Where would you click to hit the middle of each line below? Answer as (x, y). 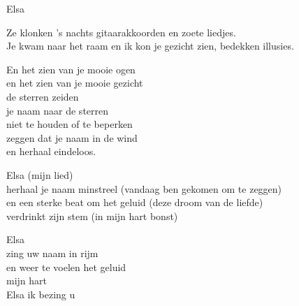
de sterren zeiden (43, 96)
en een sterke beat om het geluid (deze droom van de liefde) (135, 202)
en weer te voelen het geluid (66, 267)
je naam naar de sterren (58, 110)
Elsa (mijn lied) (40, 174)
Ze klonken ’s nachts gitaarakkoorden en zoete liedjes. (121, 32)
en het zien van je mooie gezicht (75, 83)
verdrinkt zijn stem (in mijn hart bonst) (92, 216)
